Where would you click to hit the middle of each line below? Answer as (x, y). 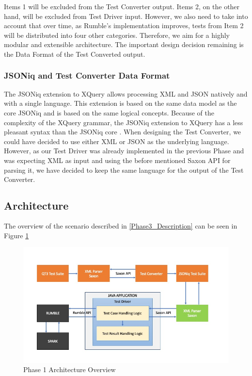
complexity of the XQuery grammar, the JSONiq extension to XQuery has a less (124, 122)
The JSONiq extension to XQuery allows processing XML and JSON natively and (126, 93)
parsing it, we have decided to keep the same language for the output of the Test (124, 170)
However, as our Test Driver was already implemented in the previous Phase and (124, 151)
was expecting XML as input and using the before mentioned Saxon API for (117, 160)
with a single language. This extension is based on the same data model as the (120, 103)
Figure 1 (16, 235)
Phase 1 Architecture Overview (70, 369)
